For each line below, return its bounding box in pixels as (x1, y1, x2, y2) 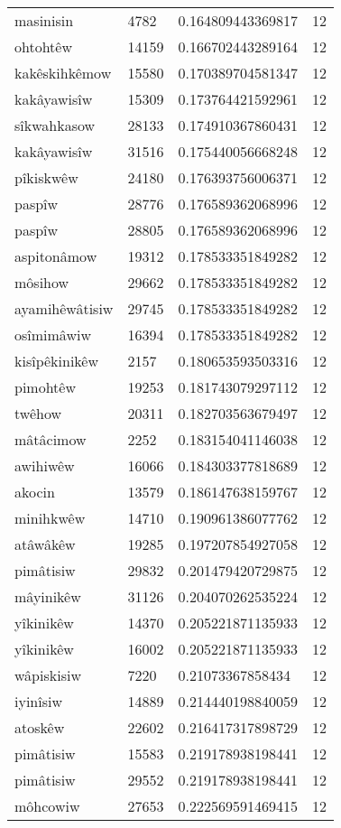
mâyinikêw (14, 586, 81, 607)
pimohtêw (14, 377, 77, 397)
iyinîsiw (14, 691, 62, 712)
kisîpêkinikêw (14, 350, 98, 371)
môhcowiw (14, 795, 80, 816)
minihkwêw (14, 507, 86, 528)
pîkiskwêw (14, 167, 78, 188)
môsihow (14, 272, 69, 293)
